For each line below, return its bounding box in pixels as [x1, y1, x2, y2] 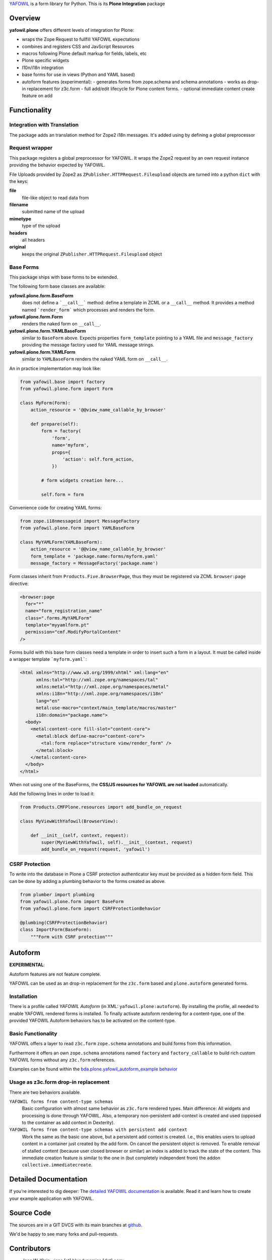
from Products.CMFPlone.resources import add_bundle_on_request [20, 804, 182, 810]
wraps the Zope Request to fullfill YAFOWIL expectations [22, 36, 140, 42]
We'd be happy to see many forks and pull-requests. [9, 1231, 118, 1237]
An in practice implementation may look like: [9, 365, 101, 371]
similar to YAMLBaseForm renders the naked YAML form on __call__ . [22, 356, 168, 362]
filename [9, 202, 29, 208]
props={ [51, 449, 71, 455]
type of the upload [22, 223, 60, 229]
